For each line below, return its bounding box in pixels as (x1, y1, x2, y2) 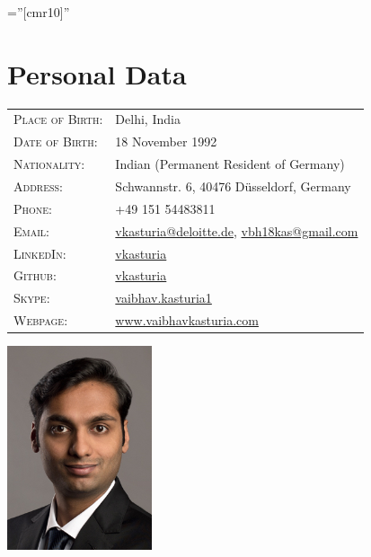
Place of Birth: (13, 110, 103, 128)
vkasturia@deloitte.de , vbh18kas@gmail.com (115, 221, 358, 240)
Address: (13, 177, 63, 195)
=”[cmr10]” (7, 3, 70, 21)
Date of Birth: (13, 132, 98, 151)
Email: (13, 221, 49, 240)
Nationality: (13, 155, 85, 173)
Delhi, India (115, 110, 181, 128)
